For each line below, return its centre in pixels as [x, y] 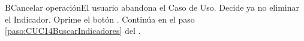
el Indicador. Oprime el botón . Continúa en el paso [100, 19]
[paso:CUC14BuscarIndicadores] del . [73, 31]
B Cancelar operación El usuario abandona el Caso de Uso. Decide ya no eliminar [152, 7]
